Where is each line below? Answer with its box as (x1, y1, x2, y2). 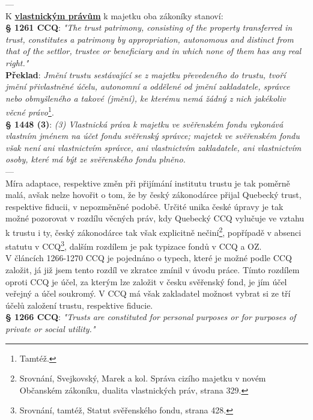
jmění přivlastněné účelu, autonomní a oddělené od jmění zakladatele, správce (5, 80, 290, 93)
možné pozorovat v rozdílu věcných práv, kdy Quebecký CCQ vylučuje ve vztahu (5, 212, 305, 224)
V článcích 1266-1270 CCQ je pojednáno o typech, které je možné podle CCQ (5, 252, 292, 264)
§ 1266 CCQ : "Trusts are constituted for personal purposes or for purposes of (5, 310, 296, 323)
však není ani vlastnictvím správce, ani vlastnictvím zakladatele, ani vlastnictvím (5, 141, 302, 153)
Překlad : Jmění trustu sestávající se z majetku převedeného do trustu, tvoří (5, 68, 286, 81)
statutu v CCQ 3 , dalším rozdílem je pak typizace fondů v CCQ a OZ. (5, 238, 262, 252)
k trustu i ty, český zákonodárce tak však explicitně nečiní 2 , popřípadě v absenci (5, 224, 302, 238)
